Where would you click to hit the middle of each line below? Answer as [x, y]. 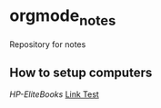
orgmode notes [63, 17]
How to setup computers [81, 72]
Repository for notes [48, 44]
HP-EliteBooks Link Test [55, 94]
